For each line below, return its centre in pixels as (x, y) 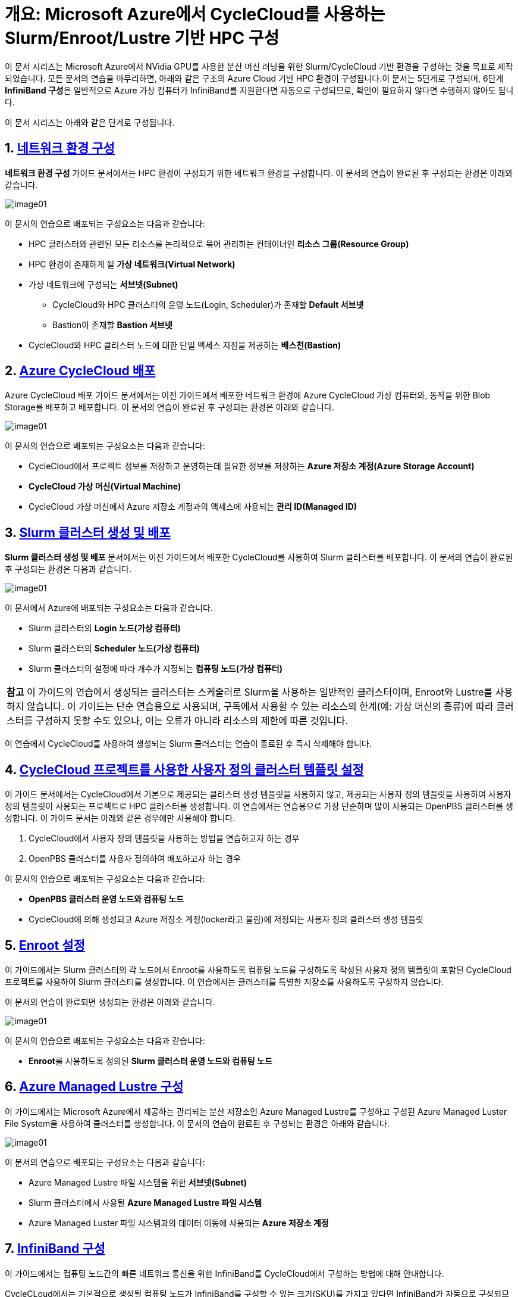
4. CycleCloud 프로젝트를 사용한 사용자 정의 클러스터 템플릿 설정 (184, 769)
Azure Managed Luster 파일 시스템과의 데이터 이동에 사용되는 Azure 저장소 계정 (179, 1223)
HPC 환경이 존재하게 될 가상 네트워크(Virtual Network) (132, 264)
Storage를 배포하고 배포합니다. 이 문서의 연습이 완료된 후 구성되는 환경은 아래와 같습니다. (169, 407)
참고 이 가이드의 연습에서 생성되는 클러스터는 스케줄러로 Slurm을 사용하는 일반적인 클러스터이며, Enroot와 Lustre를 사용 (260, 692)
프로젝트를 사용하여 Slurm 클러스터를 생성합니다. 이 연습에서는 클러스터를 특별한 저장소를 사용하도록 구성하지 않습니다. (224, 981)
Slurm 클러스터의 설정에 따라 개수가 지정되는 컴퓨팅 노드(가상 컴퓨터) (156, 669)
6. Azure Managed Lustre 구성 (94, 1087)
